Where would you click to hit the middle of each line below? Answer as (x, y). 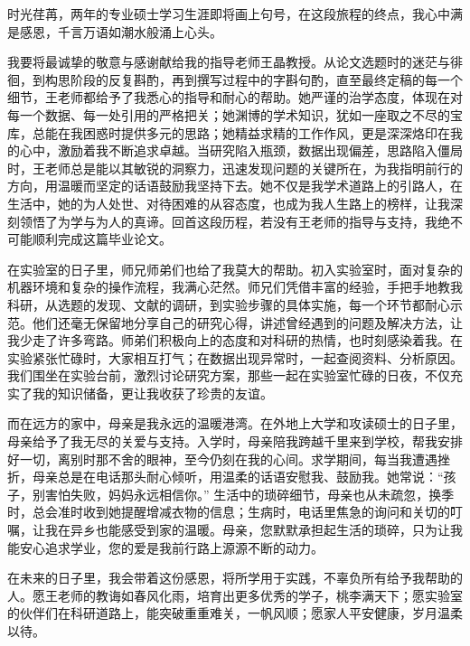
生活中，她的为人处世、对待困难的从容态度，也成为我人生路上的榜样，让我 (229, 203)
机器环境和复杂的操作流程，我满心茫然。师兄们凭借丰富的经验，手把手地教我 (235, 287)
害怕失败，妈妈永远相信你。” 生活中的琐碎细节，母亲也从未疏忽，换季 (249, 494)
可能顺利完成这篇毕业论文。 (89, 239)
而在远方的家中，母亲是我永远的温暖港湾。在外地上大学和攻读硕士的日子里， (235, 423)
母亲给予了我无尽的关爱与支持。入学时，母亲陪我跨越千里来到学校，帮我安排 (235, 441)
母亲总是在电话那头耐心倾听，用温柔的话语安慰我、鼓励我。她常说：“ (238, 477)
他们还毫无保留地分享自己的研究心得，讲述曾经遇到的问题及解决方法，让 (247, 322)
